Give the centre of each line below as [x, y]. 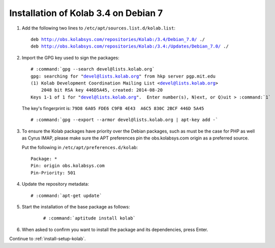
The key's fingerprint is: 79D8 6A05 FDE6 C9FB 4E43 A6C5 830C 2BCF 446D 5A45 [113, 108]
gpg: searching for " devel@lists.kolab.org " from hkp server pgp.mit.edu [123, 76]
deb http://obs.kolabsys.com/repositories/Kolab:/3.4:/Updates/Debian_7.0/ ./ [130, 46]
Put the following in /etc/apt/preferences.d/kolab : [80, 147]
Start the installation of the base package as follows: [76, 206]
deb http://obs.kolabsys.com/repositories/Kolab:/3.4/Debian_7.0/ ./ [118, 39]
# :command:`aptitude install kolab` [90, 218]
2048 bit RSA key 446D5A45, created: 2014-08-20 [102, 90]
